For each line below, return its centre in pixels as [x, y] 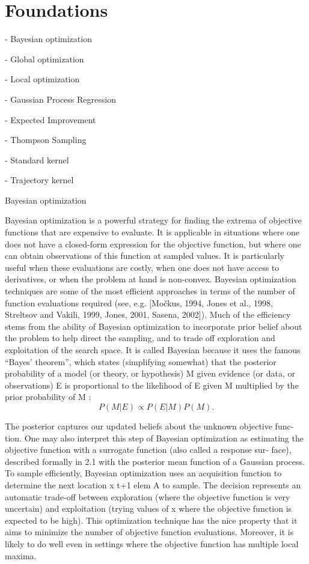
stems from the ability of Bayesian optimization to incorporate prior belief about [154, 326]
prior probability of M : [48, 397]
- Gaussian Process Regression [60, 99]
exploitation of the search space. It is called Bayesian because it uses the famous [153, 350]
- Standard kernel [37, 159]
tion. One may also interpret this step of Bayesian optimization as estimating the [154, 438]
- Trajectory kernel [39, 180]
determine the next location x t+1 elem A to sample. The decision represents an [153, 484]
